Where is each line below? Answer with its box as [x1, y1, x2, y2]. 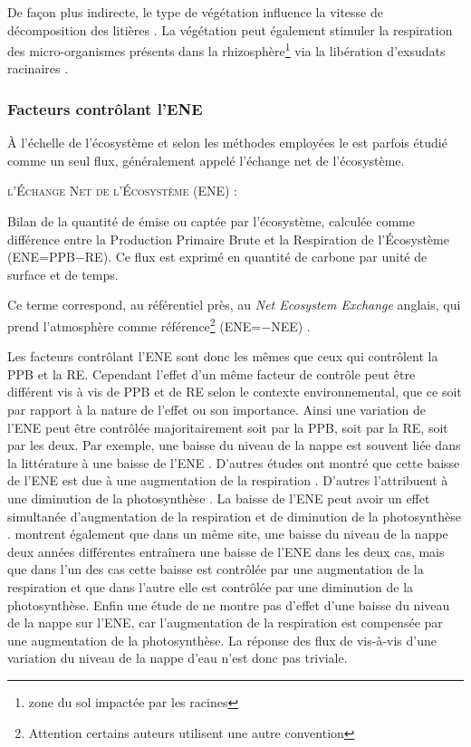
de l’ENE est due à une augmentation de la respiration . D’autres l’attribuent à [7, 471, 448, 490]
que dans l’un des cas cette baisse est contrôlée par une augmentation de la [7, 560, 424, 579]
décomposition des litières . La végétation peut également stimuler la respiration [7, 20, 453, 39]
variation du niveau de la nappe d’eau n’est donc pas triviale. [7, 648, 348, 667]
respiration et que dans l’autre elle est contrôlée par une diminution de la [7, 577, 414, 596]
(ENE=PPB [7, 247, 75, 266]
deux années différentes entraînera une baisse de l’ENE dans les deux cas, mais [7, 541, 445, 560]
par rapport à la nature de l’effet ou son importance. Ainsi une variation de [7, 400, 427, 419]
